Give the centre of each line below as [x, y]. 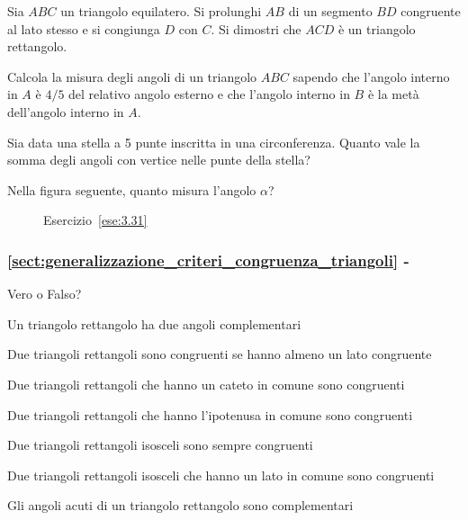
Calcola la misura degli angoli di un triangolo [132, 76]
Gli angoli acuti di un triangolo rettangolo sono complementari [180, 505]
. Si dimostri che [256, 28]
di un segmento [330, 11]
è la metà [393, 94]
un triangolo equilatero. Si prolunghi [161, 11]
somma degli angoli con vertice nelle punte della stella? [159, 160]
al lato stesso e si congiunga [84, 28]
